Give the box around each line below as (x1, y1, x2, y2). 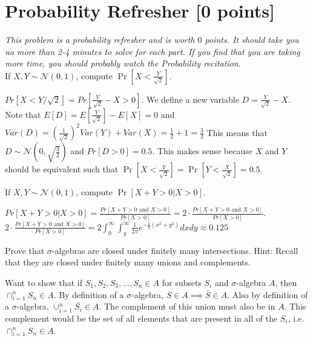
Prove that (5, 244, 45, 256)
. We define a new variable (141, 93, 239, 105)
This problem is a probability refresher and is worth (5, 33, 195, 46)
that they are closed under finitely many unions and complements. (5, 256, 251, 268)
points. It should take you (205, 33, 299, 46)
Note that (5, 108, 41, 120)
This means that (206, 126, 268, 138)
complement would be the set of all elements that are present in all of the (5, 311, 278, 324)
